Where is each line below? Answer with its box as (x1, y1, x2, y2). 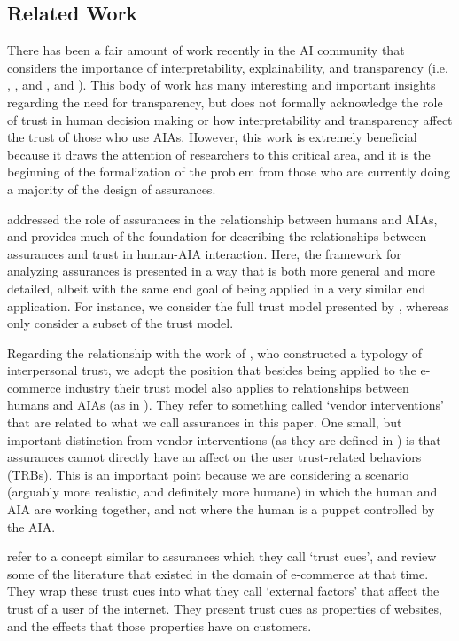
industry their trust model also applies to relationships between (65, 378, 409, 396)
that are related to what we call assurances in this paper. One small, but (7, 413, 402, 432)
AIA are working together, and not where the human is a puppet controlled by (7, 500, 435, 519)
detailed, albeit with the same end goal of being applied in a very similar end (7, 278, 426, 297)
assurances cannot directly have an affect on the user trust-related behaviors (7, 448, 422, 466)
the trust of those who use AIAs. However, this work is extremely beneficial (7, 128, 417, 146)
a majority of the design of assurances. (7, 179, 216, 198)
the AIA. (7, 517, 56, 535)
